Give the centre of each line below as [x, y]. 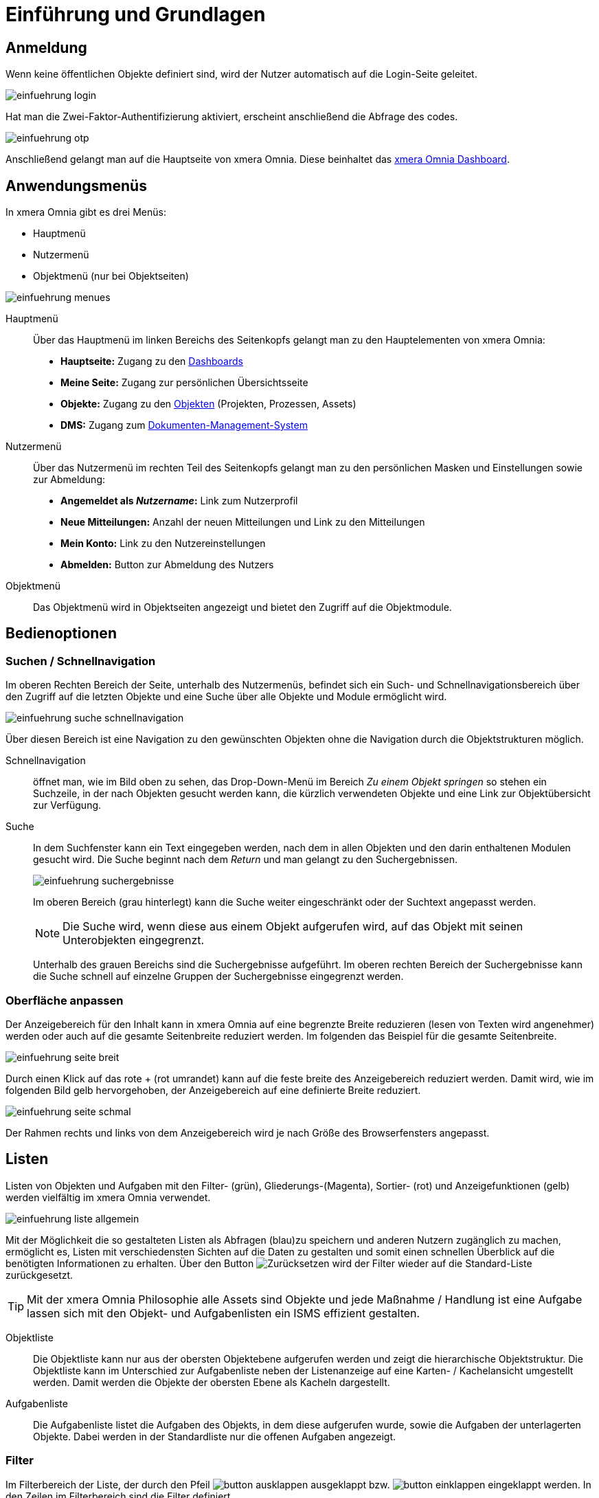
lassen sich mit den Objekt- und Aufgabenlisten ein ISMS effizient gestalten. [224, 1313]
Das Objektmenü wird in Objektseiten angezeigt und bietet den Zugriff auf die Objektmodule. [242, 607]
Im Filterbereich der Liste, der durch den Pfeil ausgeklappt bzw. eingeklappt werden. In [298, 1484]
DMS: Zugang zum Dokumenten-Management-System [184, 425]
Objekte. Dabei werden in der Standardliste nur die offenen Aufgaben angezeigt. [215, 1436]
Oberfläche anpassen [65, 1000]
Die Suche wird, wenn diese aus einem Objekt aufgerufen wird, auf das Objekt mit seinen [293, 927]
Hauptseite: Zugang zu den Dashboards [152, 361]
